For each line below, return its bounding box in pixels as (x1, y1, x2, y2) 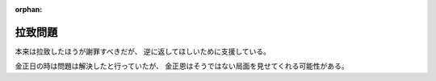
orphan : (15, 5, 43, 14)
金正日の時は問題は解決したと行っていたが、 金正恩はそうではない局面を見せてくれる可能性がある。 (15, 61, 349, 71)
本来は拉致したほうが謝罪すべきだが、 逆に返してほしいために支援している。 (15, 47, 270, 56)
